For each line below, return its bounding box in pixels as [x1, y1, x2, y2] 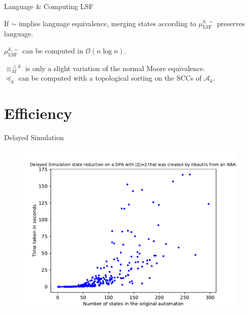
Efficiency [4, 103, 72, 123]
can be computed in [22, 45, 84, 55]
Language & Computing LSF [4, 1, 94, 11]
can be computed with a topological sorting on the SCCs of [18, 73, 202, 83]
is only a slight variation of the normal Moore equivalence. [25, 62, 205, 73]
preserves [217, 18, 245, 28]
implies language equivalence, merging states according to [19, 18, 197, 28]
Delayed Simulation [4, 132, 64, 143]
